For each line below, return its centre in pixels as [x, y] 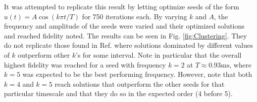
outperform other [44, 54]
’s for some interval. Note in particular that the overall [159, 54]
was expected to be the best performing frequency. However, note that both [137, 74]
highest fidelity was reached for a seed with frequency [85, 64]
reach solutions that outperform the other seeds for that [140, 84]
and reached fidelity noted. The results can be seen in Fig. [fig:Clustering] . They [126, 35]
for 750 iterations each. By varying [134, 16]
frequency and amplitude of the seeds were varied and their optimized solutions [124, 26]
